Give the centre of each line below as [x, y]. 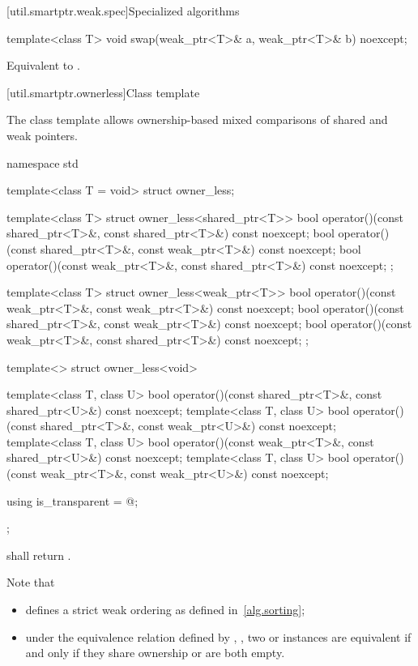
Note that [31, 582]
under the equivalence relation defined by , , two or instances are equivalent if [218, 636]
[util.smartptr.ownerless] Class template [103, 92]
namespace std [43, 162]
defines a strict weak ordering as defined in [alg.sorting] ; [165, 610]
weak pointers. [43, 135]
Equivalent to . [43, 65]
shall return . [39, 555]
